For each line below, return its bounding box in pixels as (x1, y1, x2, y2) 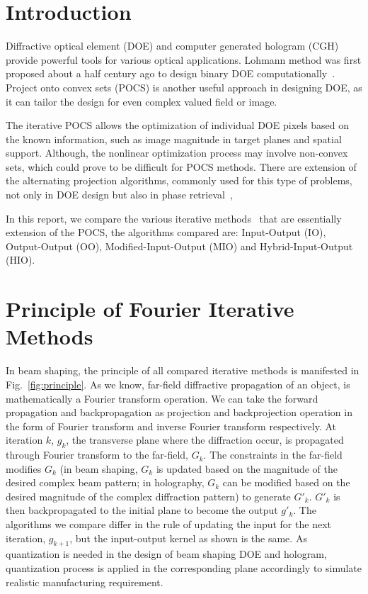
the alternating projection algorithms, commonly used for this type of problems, (6, 173, 352, 188)
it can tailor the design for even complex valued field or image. (6, 94, 277, 108)
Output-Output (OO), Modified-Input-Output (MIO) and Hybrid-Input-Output (6, 238, 353, 253)
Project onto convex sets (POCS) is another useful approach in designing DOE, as (6, 79, 362, 94)
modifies (6, 461, 42, 476)
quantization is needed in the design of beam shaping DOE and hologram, (6, 547, 327, 561)
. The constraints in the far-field (203, 447, 343, 462)
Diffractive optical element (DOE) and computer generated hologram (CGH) (6, 38, 339, 53)
